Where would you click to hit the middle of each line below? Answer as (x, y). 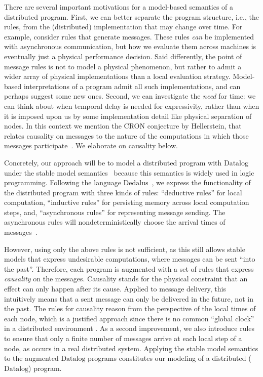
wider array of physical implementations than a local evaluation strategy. (117, 76)
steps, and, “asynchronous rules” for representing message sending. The (115, 212)
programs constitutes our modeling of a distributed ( (170, 358)
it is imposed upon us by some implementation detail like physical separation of (128, 116)
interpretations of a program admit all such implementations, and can (132, 86)
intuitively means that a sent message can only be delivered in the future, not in (129, 298)
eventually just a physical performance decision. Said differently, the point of (123, 56)
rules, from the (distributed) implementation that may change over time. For (123, 27)
